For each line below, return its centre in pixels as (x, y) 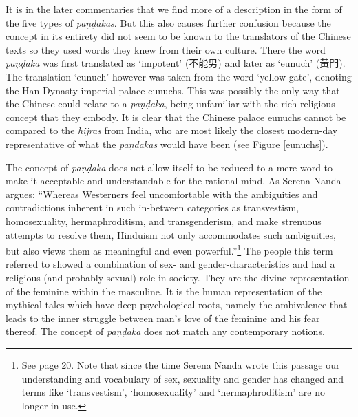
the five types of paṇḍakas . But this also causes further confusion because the (168, 22)
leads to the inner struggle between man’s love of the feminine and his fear (163, 318)
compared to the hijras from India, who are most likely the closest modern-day (172, 130)
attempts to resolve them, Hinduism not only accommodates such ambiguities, (171, 234)
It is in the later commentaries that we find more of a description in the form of (174, 9)
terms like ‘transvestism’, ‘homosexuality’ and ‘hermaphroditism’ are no (173, 392)
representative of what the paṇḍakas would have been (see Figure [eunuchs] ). (167, 143)
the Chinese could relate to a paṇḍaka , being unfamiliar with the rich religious (170, 104)
